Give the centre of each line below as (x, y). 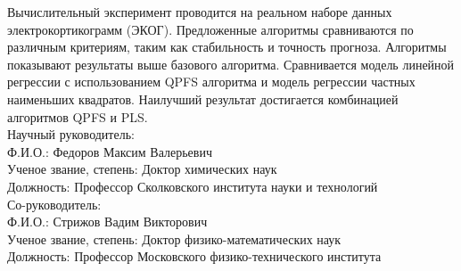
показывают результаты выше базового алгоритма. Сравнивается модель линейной (231, 64)
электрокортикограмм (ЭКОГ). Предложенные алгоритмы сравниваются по (210, 29)
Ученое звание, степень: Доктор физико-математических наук (174, 238)
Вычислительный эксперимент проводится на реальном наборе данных (200, 12)
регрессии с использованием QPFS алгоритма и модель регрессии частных (211, 82)
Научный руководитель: (71, 134)
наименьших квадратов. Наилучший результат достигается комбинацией (203, 99)
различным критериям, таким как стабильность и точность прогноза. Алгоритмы (227, 47)
